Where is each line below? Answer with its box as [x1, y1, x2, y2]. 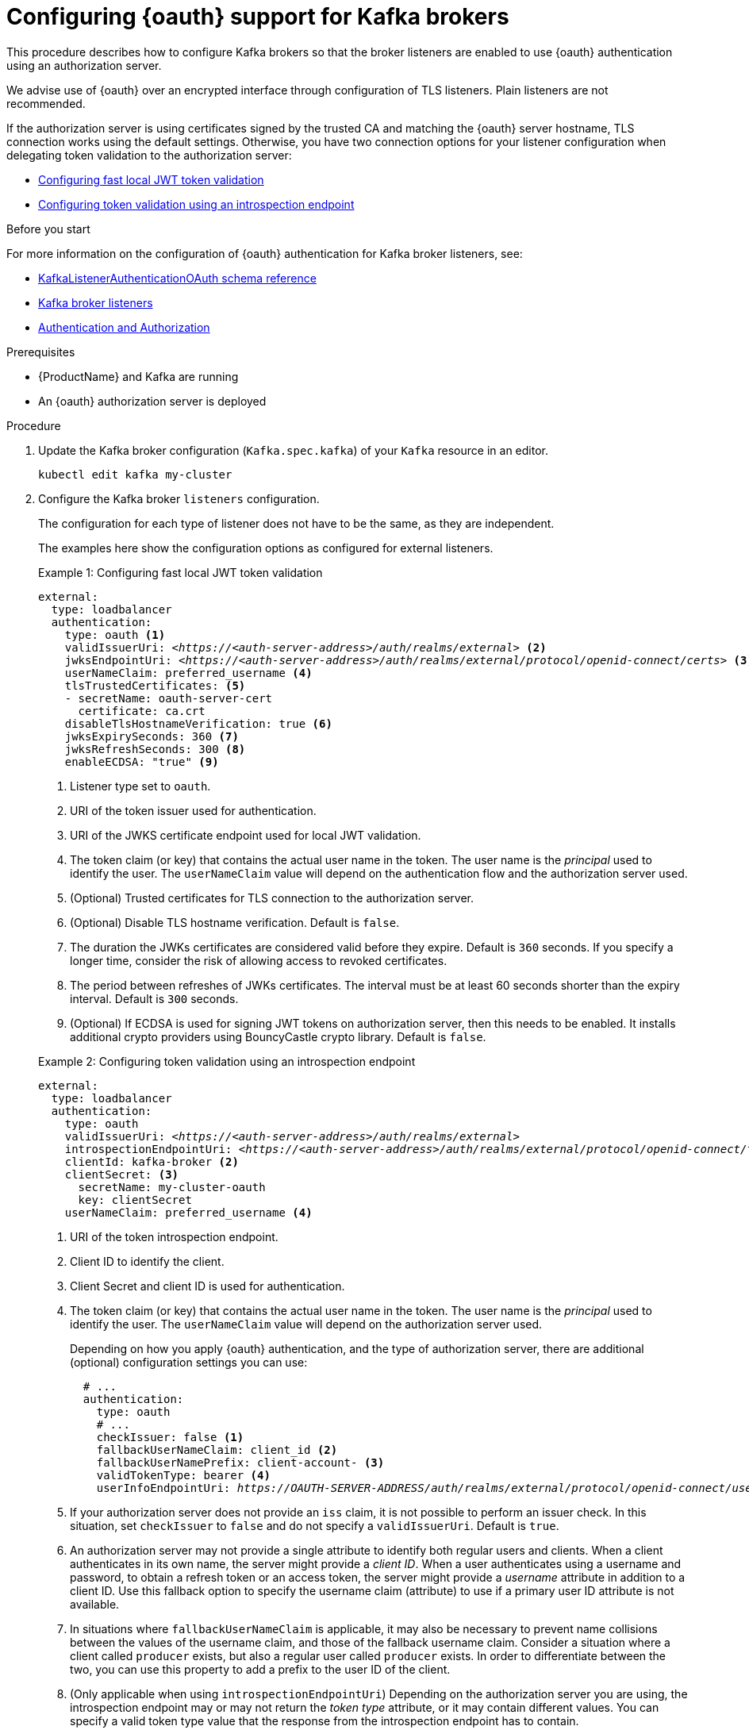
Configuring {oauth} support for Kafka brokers [6, 3, 509, 30]
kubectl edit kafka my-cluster [38, 467, 232, 481]
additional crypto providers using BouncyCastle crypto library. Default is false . [70, 1029, 486, 1044]
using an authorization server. [6, 58, 162, 72]
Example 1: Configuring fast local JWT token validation [38, 565, 323, 579]
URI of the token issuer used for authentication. [70, 803, 317, 817]
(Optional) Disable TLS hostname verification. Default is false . [70, 915, 400, 929]
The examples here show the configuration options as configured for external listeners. [38, 540, 494, 555]
